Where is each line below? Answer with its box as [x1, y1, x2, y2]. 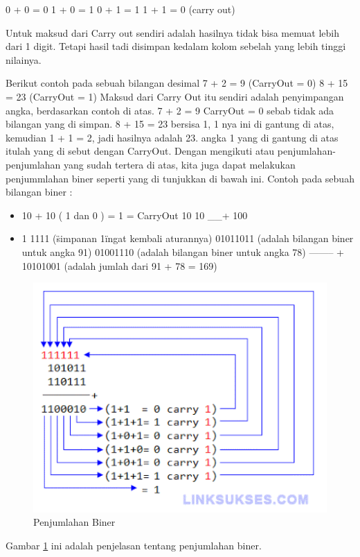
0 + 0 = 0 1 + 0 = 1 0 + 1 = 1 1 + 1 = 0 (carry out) [6, 2, 235, 16]
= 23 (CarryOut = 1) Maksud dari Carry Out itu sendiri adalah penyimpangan [6, 89, 344, 103]
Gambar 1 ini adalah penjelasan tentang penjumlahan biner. [6, 538, 262, 553]
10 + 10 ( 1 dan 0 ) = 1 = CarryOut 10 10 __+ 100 [21, 207, 248, 222]
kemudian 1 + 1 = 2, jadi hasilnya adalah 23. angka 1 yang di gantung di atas [6, 130, 339, 144]
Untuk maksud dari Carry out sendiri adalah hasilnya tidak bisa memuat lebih [6, 25, 339, 40]
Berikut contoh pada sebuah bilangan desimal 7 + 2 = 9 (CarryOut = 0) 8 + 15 [6, 76, 348, 90]
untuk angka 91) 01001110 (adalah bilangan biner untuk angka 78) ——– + [21, 244, 345, 259]
